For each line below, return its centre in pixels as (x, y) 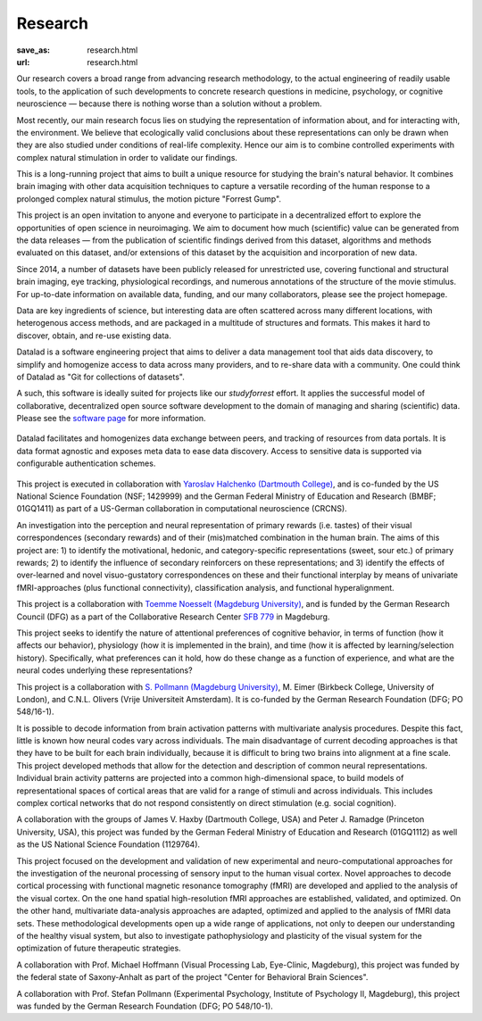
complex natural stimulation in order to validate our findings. (127, 157)
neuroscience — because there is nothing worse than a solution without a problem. (169, 104)
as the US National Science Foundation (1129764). (108, 844)
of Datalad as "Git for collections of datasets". (100, 377)
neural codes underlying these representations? (104, 670)
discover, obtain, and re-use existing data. (94, 336)
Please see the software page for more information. (111, 419)
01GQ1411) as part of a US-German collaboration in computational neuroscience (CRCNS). (182, 509)
